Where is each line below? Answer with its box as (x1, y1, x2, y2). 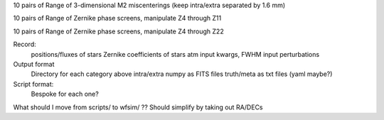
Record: (13, 40, 37, 49)
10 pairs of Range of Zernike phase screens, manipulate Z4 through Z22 (13, 27, 224, 36)
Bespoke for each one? (31, 89, 99, 99)
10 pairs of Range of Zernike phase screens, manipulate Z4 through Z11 (13, 14, 222, 23)
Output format (13, 60, 55, 68)
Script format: (13, 80, 54, 88)
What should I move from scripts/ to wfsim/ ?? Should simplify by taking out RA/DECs (13, 103, 263, 111)
